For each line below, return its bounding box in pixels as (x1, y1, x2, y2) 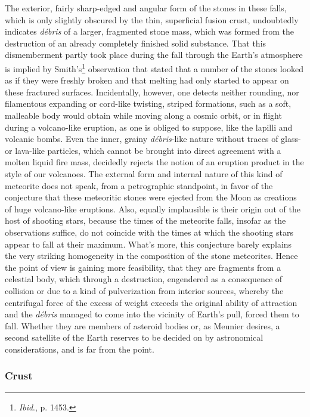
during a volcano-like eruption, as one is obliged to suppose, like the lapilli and (5, 121, 293, 133)
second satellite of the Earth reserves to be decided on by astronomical (5, 331, 263, 344)
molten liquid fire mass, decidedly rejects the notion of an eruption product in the (5, 156, 304, 168)
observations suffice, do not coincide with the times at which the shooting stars (5, 226, 293, 238)
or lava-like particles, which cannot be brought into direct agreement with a (5, 144, 281, 156)
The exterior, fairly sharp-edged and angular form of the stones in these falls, (5, 2, 287, 14)
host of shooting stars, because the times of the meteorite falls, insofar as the (5, 214, 286, 227)
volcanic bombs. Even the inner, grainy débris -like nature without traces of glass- (5, 132, 301, 145)
